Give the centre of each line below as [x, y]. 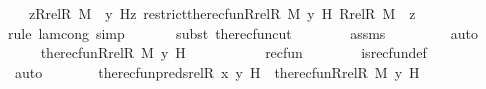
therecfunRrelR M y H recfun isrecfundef [233, 52]
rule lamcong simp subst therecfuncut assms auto [243, 32]
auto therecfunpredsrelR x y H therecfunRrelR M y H [217, 71]
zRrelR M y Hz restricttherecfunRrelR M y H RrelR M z [222, 13]
